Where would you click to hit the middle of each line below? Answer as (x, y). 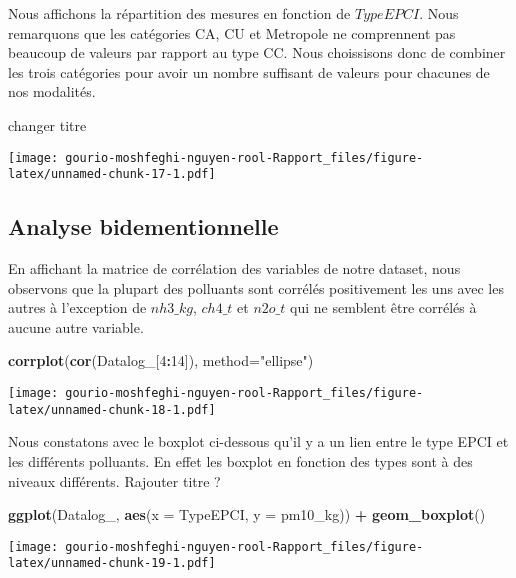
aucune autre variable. (76, 326)
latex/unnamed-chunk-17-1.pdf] (112, 174)
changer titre (47, 124)
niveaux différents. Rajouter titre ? (114, 480)
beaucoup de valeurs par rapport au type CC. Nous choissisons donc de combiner (257, 52)
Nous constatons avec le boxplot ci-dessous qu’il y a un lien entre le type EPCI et (258, 441)
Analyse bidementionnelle (143, 226)
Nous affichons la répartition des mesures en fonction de (179, 13)
